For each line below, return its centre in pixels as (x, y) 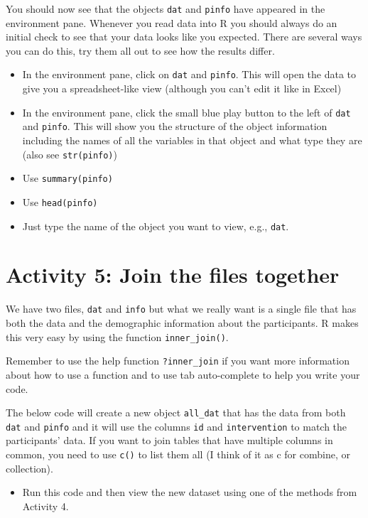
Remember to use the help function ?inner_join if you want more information (178, 361)
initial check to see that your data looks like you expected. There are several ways (184, 37)
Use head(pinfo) (60, 201)
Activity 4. (45, 506)
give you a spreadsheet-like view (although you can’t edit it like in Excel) (182, 88)
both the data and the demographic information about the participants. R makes (182, 323)
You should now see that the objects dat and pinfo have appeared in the (166, 9)
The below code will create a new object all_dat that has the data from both (176, 412)
